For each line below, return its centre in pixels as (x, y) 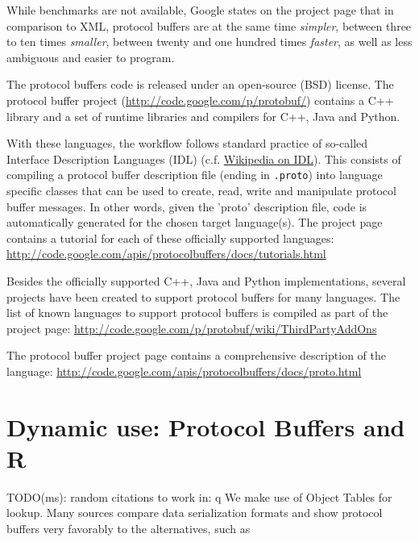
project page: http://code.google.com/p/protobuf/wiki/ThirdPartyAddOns (192, 328)
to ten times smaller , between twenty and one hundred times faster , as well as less (209, 42)
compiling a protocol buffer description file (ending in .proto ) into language (195, 175)
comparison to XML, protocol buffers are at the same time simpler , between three (209, 25)
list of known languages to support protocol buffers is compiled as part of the (197, 313)
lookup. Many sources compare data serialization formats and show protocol (195, 513)
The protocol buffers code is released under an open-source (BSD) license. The (200, 84)
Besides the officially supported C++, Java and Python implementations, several (206, 280)
